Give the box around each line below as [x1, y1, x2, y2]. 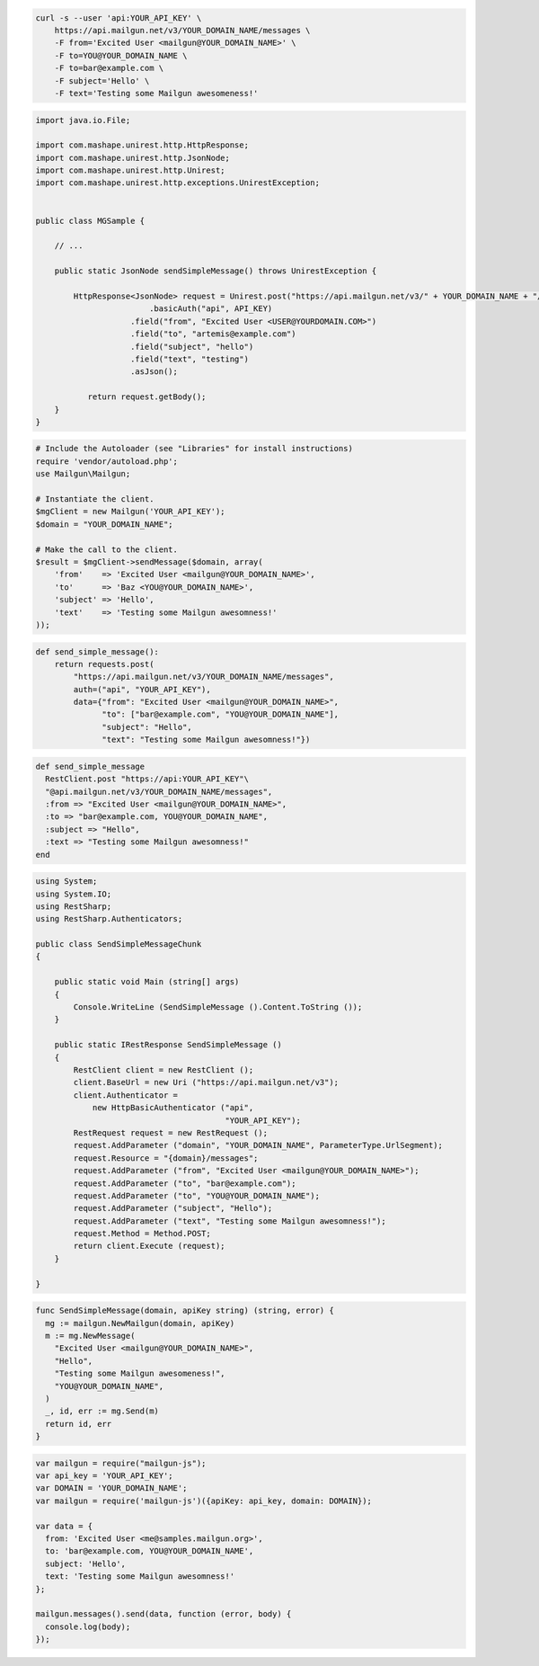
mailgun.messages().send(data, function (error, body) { [35, 1609, 292, 1619]
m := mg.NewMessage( [45, 1331, 136, 1341]
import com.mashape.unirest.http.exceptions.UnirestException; [35, 178, 321, 188]
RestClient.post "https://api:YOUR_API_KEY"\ [45, 774, 249, 784]
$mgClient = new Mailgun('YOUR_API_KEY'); [35, 506, 225, 517]
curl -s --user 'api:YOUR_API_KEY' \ [35, 13, 202, 22]
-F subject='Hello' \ [54, 76, 150, 85]
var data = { [35, 1520, 93, 1531]
